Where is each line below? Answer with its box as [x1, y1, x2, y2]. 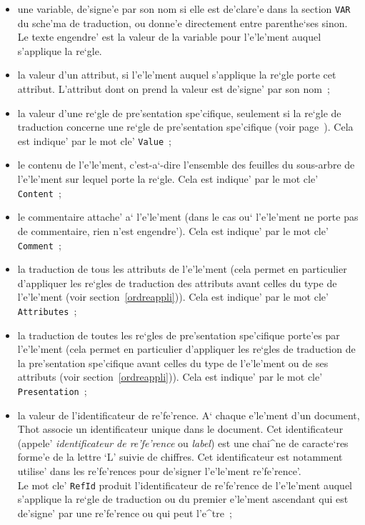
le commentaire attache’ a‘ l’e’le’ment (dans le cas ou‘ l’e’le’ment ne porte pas [17, 209, 359, 224]
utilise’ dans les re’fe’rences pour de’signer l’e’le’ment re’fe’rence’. [17, 464, 301, 478]
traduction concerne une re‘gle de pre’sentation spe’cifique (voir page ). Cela [17, 119, 354, 134]
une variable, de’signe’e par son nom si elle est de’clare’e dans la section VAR [17, 1, 351, 16]
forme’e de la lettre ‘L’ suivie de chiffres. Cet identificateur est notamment [17, 449, 343, 464]
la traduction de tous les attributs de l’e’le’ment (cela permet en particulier [17, 261, 347, 276]
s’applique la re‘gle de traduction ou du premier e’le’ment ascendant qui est [17, 491, 349, 506]
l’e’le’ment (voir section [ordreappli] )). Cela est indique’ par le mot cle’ [17, 289, 329, 304]
